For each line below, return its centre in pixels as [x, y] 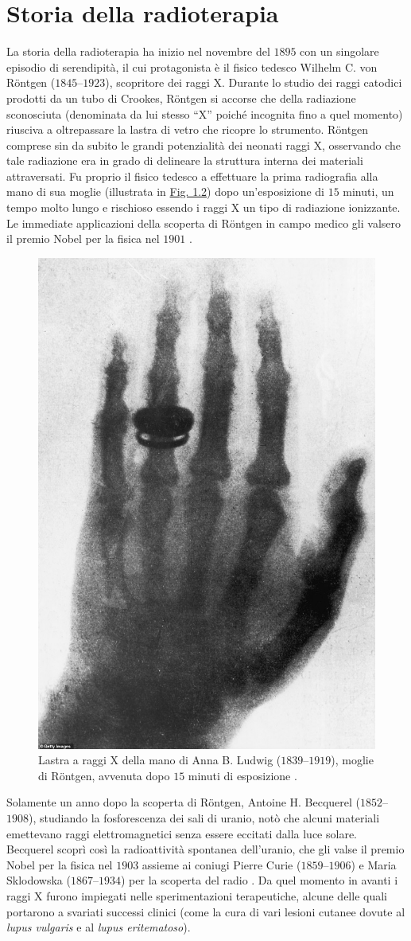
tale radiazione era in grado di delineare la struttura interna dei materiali [185, 160]
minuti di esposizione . [242, 775]
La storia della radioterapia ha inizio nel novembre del [138, 51]
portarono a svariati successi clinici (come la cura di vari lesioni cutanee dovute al [206, 911]
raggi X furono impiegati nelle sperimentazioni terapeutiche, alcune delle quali [197, 895]
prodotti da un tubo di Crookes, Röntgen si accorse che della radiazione [181, 98]
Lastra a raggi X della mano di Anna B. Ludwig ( [160, 760]
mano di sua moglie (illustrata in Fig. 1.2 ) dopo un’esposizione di [165, 191]
